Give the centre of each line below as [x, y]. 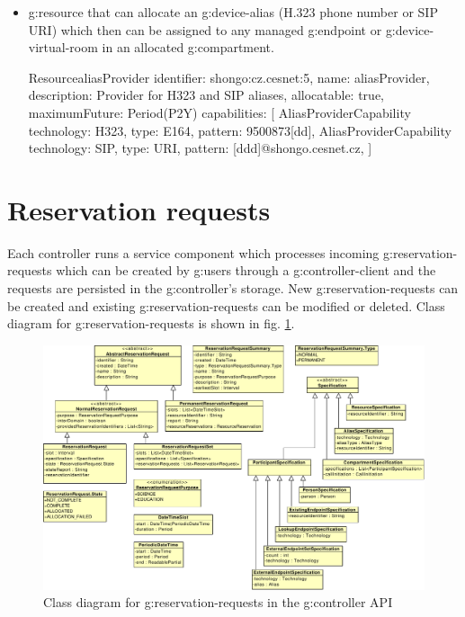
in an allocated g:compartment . [188, 47]
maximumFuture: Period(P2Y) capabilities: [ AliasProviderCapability [219, 112]
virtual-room [63, 47]
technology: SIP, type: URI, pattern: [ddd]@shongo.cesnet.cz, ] [200, 148]
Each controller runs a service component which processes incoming [193, 252]
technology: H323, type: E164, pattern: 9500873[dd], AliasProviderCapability [240, 130]
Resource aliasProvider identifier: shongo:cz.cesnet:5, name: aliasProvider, [229, 77]
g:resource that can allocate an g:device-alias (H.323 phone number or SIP [233, 12]
